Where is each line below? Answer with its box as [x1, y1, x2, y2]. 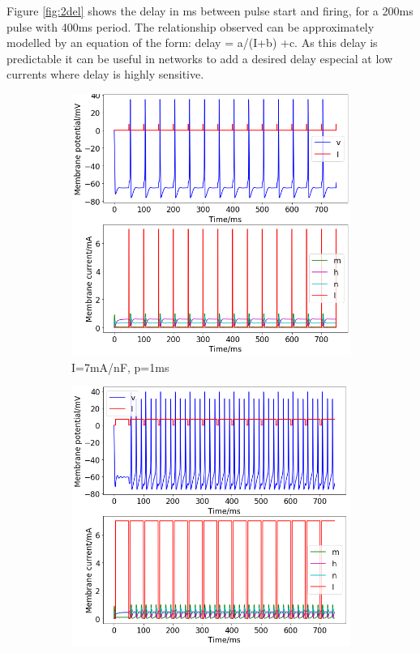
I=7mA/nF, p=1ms [71, 358, 169, 375]
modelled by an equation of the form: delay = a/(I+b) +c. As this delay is [6, 34, 378, 51]
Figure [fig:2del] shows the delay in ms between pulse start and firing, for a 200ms [6, 2, 414, 19]
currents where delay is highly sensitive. [6, 66, 204, 83]
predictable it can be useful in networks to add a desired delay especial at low [6, 49, 393, 66]
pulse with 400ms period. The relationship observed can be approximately [6, 18, 375, 35]
